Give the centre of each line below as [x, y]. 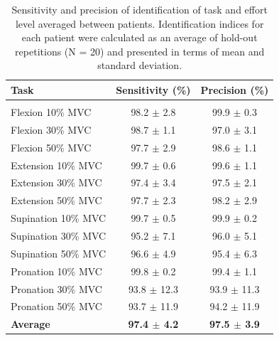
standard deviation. [140, 65]
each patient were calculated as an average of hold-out [139, 37]
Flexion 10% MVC [51, 112]
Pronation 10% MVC [56, 271]
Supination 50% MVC [59, 253]
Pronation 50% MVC [56, 306]
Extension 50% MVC [56, 200]
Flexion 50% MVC [51, 147]
